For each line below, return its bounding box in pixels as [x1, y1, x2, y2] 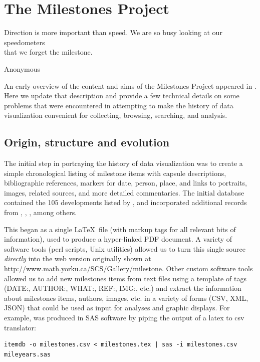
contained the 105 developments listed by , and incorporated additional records [4, 197, 247, 208]
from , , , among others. [4, 207, 77, 218]
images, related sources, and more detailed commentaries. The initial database [4, 187, 244, 198]
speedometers [4, 37, 45, 47]
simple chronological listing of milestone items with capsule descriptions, [4, 167, 226, 178]
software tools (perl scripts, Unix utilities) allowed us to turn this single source [4, 243, 245, 254]
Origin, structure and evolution [4, 134, 170, 150]
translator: [4, 322, 36, 332]
